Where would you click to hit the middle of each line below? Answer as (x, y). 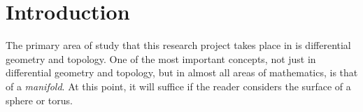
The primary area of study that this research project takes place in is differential (178, 45)
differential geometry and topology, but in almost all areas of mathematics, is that (182, 72)
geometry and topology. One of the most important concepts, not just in (161, 58)
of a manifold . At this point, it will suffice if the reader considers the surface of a (178, 86)
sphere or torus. (39, 100)
